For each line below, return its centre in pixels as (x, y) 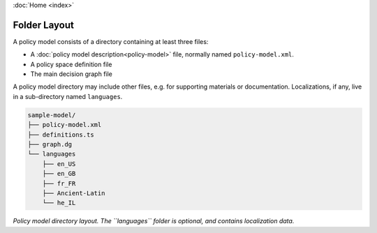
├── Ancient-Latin (74, 193)
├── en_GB (59, 174)
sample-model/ (52, 115)
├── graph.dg (50, 144)
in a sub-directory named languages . (68, 96)
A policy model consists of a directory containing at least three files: (111, 41)
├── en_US (59, 164)
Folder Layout (44, 25)
